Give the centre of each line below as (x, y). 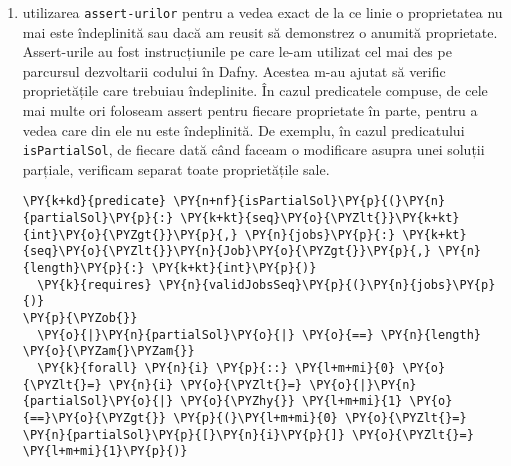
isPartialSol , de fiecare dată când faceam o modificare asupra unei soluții (253, 149)
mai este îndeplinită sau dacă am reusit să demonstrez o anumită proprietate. (260, 31)
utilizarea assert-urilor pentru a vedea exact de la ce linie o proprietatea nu (262, 12)
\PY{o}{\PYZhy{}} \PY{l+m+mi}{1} (291, 401)
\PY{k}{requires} (94, 284)
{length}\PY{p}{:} (83, 268)
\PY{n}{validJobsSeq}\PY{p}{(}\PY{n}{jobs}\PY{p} (327, 284)
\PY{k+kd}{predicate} (94, 201)
